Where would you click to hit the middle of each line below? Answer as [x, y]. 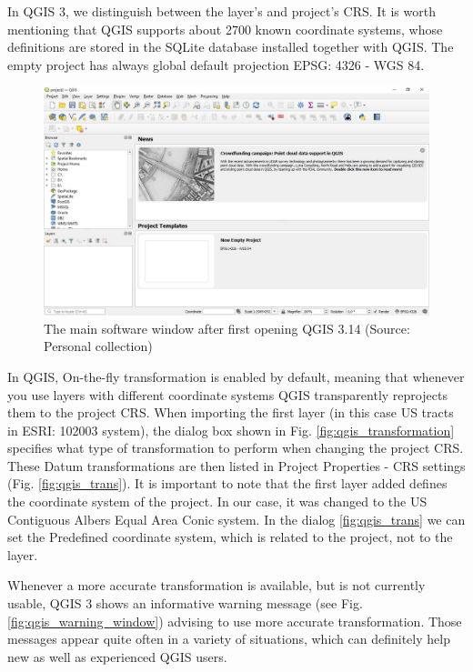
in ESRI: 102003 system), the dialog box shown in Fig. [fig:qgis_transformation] [231, 430]
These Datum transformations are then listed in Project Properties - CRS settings [236, 465]
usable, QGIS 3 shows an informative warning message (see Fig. [185, 603]
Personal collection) [98, 346]
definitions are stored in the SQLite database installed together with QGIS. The [231, 47]
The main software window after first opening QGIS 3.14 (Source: [227, 328]
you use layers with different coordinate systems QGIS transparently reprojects [227, 394]
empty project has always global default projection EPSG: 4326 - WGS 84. [216, 64]
